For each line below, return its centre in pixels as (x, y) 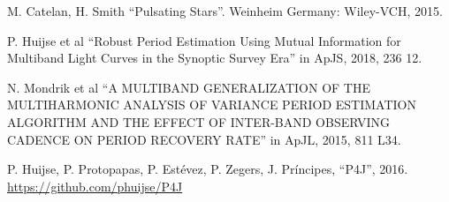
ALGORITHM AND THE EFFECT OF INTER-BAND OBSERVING (199, 121)
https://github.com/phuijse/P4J (95, 186)
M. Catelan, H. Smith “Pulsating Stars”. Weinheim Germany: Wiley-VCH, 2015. (225, 11)
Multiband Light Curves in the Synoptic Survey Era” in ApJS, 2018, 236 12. (215, 58)
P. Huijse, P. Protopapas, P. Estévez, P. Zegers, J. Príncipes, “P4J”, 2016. (208, 169)
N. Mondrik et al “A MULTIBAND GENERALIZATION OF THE (189, 87)
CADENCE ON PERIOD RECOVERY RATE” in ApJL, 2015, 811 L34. (204, 139)
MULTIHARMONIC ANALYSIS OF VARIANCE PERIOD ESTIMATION (212, 105)
